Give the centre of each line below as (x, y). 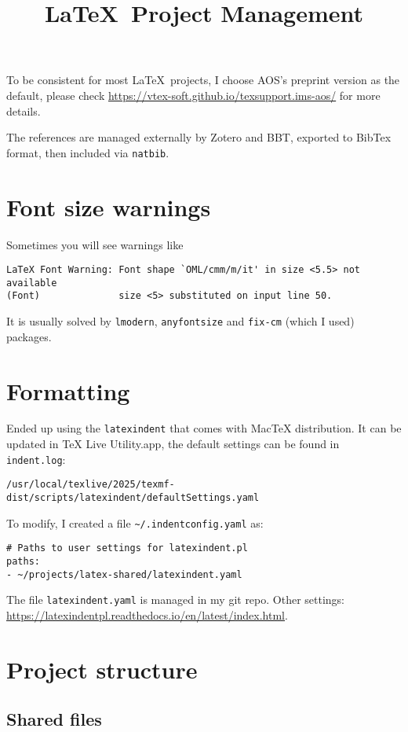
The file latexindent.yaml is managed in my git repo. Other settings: (176, 600)
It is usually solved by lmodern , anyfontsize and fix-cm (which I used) (180, 321)
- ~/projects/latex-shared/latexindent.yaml (124, 574)
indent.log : (36, 459)
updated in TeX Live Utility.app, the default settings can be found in (173, 444)
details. (24, 110)
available (32, 283)
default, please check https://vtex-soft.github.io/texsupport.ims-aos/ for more (193, 95)
